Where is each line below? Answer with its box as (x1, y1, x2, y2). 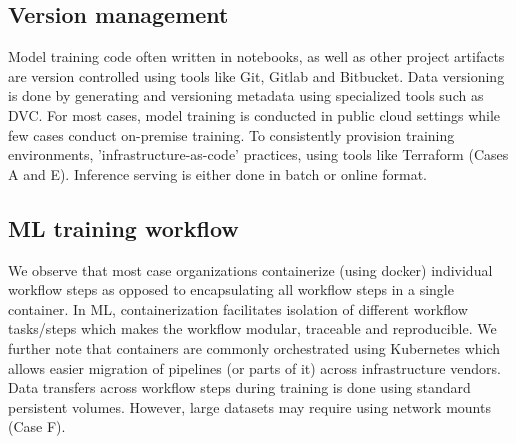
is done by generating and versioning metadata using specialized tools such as (8, 85, 484, 106)
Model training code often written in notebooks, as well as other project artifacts (8, 46, 505, 67)
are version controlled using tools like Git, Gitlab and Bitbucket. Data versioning (8, 65, 505, 86)
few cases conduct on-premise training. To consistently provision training (8, 124, 455, 145)
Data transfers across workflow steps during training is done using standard (8, 377, 471, 398)
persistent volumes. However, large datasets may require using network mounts (8, 396, 491, 417)
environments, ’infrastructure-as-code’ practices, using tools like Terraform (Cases (8, 144, 509, 165)
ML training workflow (8, 212, 239, 243)
